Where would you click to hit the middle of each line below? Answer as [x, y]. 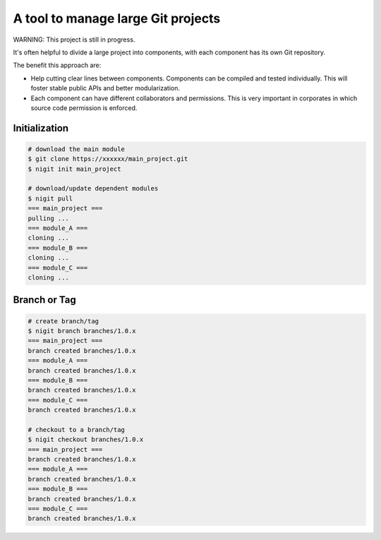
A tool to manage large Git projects [117, 18]
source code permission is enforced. [84, 108]
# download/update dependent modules [93, 188]
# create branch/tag [63, 321]
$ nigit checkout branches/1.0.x [86, 440]
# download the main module [76, 149]
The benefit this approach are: [57, 65]
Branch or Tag [45, 300]
